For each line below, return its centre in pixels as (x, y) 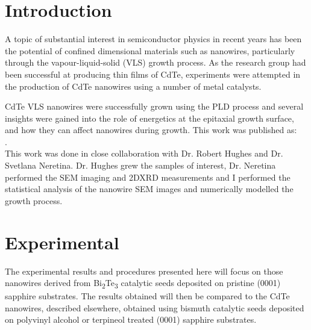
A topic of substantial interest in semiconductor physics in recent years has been (153, 39)
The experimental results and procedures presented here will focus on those (144, 271)
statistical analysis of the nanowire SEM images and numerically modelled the (149, 189)
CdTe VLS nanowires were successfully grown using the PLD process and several (154, 106)
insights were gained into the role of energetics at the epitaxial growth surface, (149, 118)
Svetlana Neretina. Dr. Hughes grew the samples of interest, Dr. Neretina (140, 165)
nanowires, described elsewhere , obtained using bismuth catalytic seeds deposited (155, 307)
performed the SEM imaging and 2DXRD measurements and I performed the (148, 177)
